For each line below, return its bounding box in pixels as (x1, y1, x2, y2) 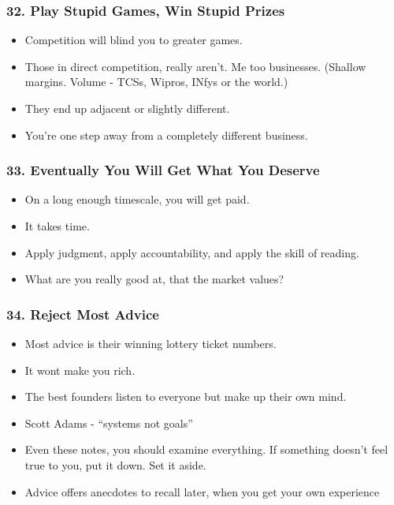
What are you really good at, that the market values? (24, 271, 284, 287)
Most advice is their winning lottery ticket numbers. (24, 335, 277, 351)
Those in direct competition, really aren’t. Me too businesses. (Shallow (24, 58, 366, 74)
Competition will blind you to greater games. (24, 32, 243, 48)
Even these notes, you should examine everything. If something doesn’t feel (24, 441, 388, 458)
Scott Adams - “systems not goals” (24, 414, 193, 431)
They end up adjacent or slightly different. (24, 100, 230, 116)
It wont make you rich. (24, 361, 136, 378)
